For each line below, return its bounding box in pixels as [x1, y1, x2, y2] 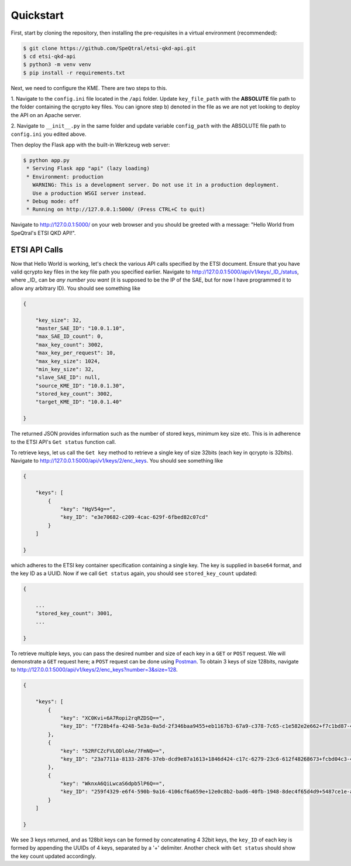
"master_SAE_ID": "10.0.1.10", [35, 325, 125, 331]
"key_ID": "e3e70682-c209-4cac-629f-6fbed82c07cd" [60, 514, 209, 521]
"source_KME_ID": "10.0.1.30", [35, 382, 125, 389]
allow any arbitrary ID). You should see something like [11, 285, 140, 292]
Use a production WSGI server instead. [32, 190, 147, 196]
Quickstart [11, 9, 64, 22]
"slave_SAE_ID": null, [35, 374, 101, 381]
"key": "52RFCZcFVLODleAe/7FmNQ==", [60, 747, 166, 754]
